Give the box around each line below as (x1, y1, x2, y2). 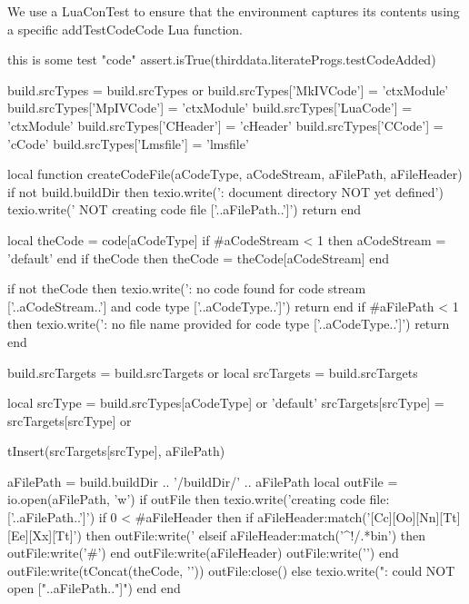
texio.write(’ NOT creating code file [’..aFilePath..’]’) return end (7, 200, 362, 219)
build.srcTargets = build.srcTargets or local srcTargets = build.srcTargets (7, 362, 418, 381)
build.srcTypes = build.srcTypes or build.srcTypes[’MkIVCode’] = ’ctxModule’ (7, 80, 449, 99)
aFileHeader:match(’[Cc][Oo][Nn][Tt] (257, 508, 461, 527)
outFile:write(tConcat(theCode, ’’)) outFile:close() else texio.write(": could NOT (7, 560, 455, 579)
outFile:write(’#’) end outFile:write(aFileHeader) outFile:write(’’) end (7, 543, 399, 562)
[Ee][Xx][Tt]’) (7, 525, 82, 544)
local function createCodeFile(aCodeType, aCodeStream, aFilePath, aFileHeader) (7, 164, 463, 183)
